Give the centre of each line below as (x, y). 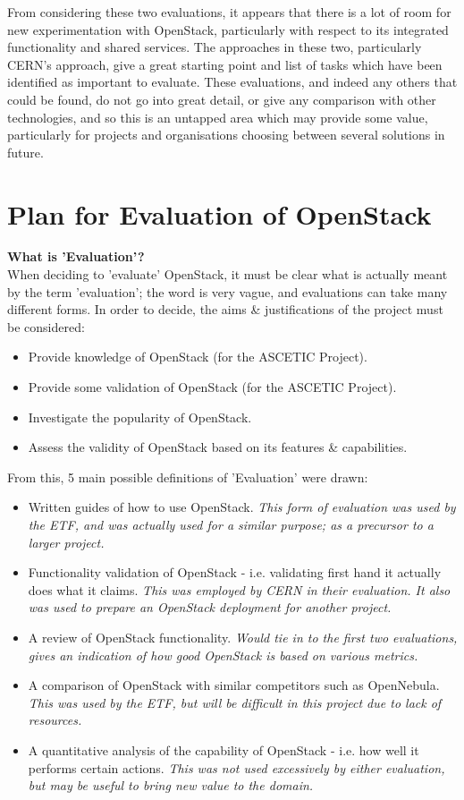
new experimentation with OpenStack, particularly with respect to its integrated (228, 29)
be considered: (46, 326)
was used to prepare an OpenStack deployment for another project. (210, 607)
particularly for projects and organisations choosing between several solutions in (226, 135)
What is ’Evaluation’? (76, 256)
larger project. (66, 542)
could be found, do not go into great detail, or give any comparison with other (222, 99)
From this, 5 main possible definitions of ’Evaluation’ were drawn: (188, 477)
